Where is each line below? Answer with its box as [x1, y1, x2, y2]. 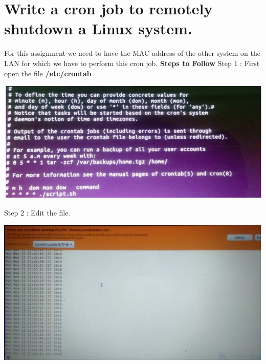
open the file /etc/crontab [4, 68, 92, 78]
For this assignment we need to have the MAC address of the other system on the [4, 48, 260, 58]
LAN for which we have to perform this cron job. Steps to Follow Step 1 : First [4, 57, 260, 68]
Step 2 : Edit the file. [4, 207, 71, 218]
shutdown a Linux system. [4, 18, 192, 39]
